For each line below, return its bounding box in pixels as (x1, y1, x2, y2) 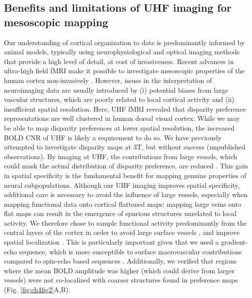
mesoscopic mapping (4, 14, 108, 29)
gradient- (221, 237, 248, 247)
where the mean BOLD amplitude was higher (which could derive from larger (4, 265, 235, 275)
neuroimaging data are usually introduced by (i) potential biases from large (4, 84, 228, 95)
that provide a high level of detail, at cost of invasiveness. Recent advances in (4, 56, 234, 66)
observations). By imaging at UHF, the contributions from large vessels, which (4, 151, 237, 161)
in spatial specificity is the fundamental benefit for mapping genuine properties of (4, 170, 247, 180)
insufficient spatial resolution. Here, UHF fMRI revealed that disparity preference (4, 103, 246, 114)
